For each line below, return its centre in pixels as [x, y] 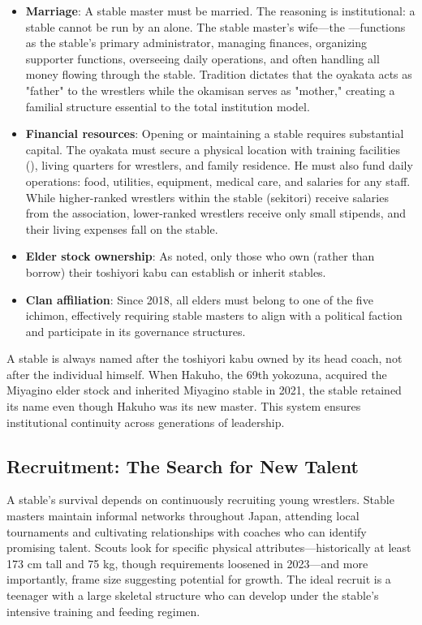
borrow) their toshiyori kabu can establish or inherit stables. [176, 272]
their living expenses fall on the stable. [122, 228]
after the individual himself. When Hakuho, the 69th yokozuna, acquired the [197, 374]
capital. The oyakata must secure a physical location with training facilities [213, 149]
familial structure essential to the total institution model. [168, 106]
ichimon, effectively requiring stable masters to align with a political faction [214, 315]
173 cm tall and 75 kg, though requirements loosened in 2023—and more [187, 563]
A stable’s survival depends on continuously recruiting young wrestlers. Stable [200, 500]
